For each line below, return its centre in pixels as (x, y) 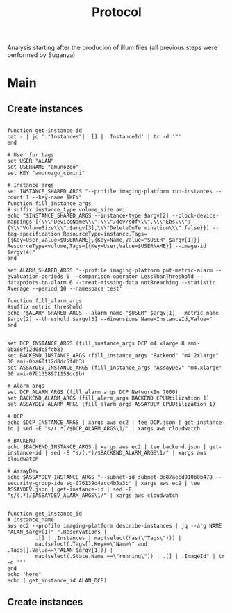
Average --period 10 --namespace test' (65, 289)
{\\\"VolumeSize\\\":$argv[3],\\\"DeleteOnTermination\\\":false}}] (108, 228)
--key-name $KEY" (57, 198)
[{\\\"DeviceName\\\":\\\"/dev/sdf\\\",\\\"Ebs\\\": (113, 222)
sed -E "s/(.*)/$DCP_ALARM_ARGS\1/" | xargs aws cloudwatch (111, 429)
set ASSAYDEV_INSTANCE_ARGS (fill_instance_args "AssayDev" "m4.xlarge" (115, 368)
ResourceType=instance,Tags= (105, 234)
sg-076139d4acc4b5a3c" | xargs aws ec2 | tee (133, 484)
